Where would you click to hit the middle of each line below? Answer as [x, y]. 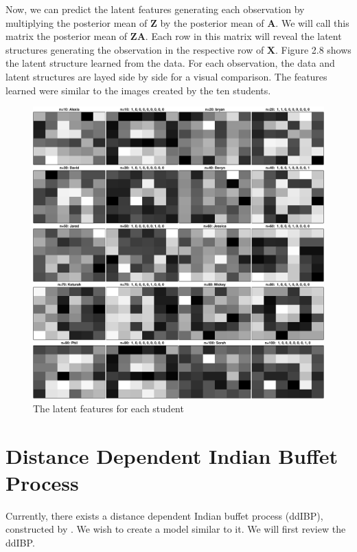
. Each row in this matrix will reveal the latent [243, 36]
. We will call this [312, 22]
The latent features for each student [108, 408]
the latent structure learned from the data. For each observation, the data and [170, 63]
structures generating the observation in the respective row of [135, 49]
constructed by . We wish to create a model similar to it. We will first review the [176, 529]
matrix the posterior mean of [67, 36]
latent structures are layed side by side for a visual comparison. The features [166, 76]
